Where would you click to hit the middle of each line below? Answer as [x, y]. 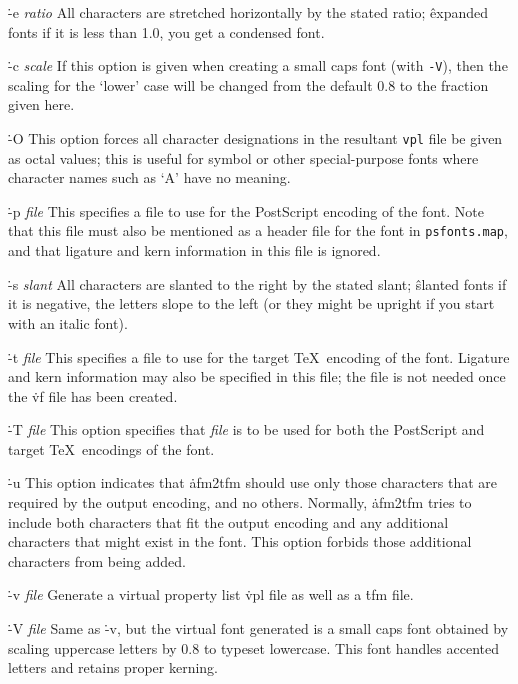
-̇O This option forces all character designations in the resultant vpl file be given [255, 138]
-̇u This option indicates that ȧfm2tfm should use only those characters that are [253, 482]
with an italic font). [68, 322]
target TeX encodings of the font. [111, 448]
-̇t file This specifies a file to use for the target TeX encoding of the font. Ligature [259, 356]
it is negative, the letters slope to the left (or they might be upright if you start [251, 303]
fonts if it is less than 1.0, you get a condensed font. [166, 31]
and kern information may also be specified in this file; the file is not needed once [257, 376]
